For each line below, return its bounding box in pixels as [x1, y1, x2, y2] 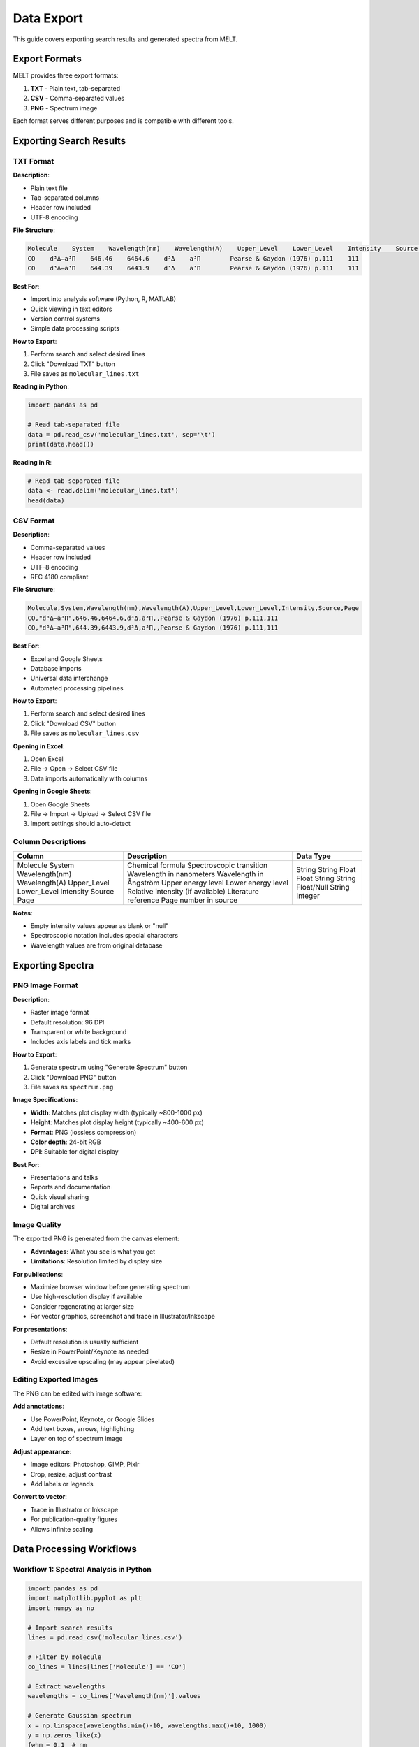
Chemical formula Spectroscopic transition [126, 860, 268, 870]
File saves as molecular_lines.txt [30, 370, 140, 377]
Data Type [296, 851, 331, 861]
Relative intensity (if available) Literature [126, 886, 260, 896]
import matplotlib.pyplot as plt [27, 1594, 142, 1602]
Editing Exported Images [13, 1375, 98, 1384]
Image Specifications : [13, 1096, 78, 1104]
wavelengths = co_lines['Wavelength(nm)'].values [27, 1692, 201, 1700]
